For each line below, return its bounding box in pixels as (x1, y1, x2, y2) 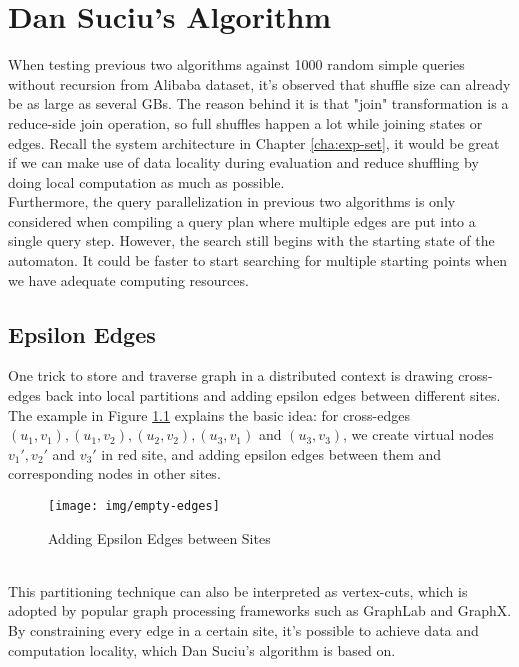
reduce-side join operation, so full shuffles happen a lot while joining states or (8, 112, 483, 133)
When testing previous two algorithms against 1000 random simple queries (8, 54, 465, 75)
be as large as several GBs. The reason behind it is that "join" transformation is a (8, 93, 509, 114)
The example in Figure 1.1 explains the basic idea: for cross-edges (8, 404, 411, 425)
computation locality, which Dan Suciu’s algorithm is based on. (8, 639, 396, 660)
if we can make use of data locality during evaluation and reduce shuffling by (8, 152, 479, 173)
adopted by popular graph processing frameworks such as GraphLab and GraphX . (8, 600, 512, 621)
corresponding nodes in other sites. (8, 463, 221, 484)
